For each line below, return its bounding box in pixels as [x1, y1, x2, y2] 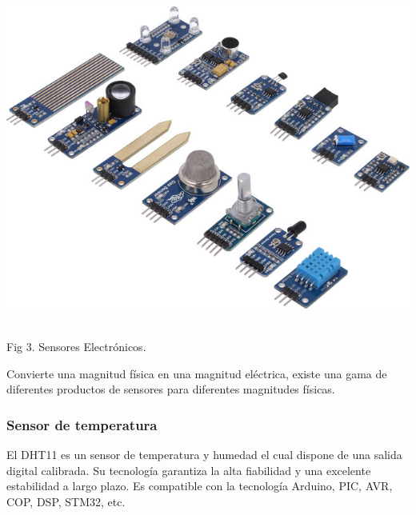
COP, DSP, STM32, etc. [6, 493, 126, 509]
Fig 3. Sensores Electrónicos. [6, 338, 146, 355]
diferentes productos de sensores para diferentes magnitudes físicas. [6, 381, 335, 397]
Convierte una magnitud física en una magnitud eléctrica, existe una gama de [6, 365, 387, 381]
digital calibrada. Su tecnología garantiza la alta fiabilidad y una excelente [6, 461, 371, 478]
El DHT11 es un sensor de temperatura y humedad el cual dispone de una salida [6, 446, 402, 463]
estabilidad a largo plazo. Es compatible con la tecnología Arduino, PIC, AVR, [6, 477, 393, 494]
